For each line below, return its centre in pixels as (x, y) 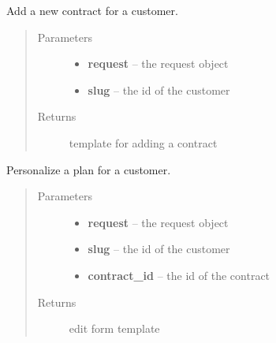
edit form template (114, 328)
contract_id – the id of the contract (179, 275)
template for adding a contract (143, 142)
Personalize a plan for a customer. (89, 169)
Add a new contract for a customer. (92, 10)
